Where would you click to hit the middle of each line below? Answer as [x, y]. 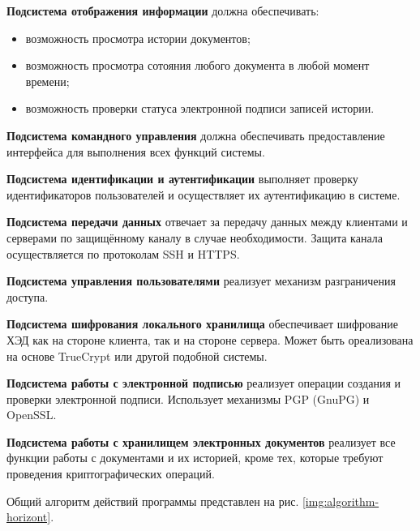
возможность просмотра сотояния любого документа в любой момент [197, 65]
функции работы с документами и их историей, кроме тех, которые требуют [195, 458]
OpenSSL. [32, 415]
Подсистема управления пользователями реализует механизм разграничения [201, 281]
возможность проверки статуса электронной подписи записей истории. [200, 108]
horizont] [29, 517]
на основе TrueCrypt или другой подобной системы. [137, 355]
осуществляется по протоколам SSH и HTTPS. [123, 253]
